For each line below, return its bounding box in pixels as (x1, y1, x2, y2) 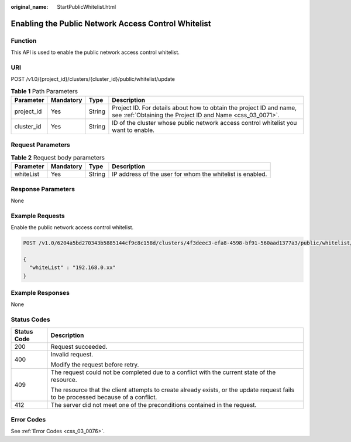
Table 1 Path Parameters (11, 87, 78, 95)
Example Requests (11, 212, 65, 220)
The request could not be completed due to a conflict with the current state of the (50, 368, 276, 376)
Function (11, 36, 37, 45)
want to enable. (112, 126, 155, 134)
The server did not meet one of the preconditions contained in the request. (50, 400, 257, 409)
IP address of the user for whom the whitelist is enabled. (112, 170, 267, 178)
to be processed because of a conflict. (50, 393, 157, 401)
